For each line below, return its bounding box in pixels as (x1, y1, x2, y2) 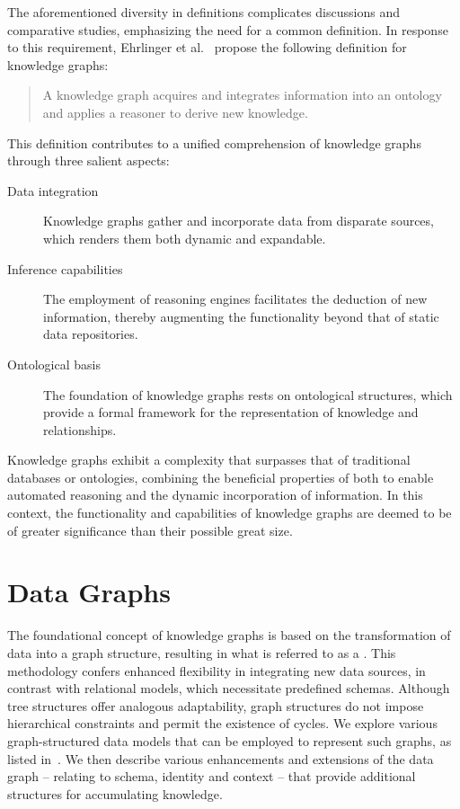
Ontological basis (7, 354, 101, 373)
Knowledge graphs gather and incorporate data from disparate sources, (43, 211, 434, 230)
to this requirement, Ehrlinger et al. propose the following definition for (7, 38, 407, 57)
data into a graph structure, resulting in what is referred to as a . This (7, 643, 396, 662)
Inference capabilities (7, 259, 123, 278)
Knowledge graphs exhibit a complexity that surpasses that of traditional (7, 450, 411, 469)
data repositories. (43, 324, 138, 343)
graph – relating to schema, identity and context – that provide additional (7, 767, 416, 786)
